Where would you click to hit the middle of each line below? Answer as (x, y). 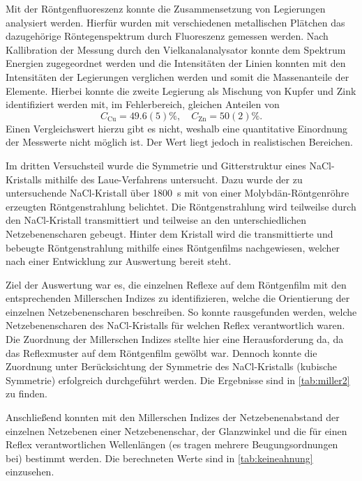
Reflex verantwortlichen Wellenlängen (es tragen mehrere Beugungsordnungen (172, 444)
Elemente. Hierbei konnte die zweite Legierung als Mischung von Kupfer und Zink (181, 90)
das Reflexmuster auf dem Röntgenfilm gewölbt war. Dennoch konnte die (161, 352)
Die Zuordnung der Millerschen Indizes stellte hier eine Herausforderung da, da (175, 339)
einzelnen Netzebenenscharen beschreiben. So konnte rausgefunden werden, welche (181, 311)
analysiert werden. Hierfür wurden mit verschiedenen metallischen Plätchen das (175, 22)
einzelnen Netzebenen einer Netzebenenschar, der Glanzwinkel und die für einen (176, 430)
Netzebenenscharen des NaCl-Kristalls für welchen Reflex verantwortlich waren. (175, 325)
